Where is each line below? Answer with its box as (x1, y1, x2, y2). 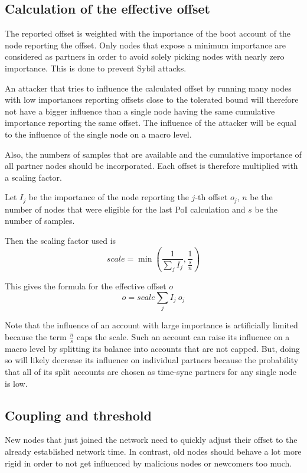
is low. (5, 377, 28, 389)
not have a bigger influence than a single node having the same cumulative (5, 105, 275, 117)
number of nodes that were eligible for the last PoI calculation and (5, 203, 246, 215)
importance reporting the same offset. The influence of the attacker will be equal (5, 116, 296, 129)
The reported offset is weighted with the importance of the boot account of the (5, 27, 291, 40)
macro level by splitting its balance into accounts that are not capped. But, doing (5, 342, 300, 354)
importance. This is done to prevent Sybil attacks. (5, 61, 187, 74)
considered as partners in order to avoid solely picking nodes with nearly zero (5, 50, 285, 63)
